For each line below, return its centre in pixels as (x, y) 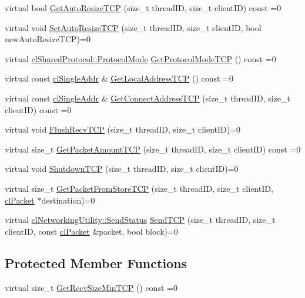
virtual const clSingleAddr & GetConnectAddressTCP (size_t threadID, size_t (148, 98)
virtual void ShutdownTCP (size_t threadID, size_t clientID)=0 (122, 169)
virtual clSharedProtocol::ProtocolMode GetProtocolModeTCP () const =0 (140, 58)
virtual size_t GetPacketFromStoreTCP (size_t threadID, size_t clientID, (139, 188)
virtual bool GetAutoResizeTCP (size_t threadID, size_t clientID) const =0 (143, 8)
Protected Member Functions (96, 263)
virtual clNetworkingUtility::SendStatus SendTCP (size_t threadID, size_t (140, 220)
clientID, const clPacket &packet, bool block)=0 (91, 231)
